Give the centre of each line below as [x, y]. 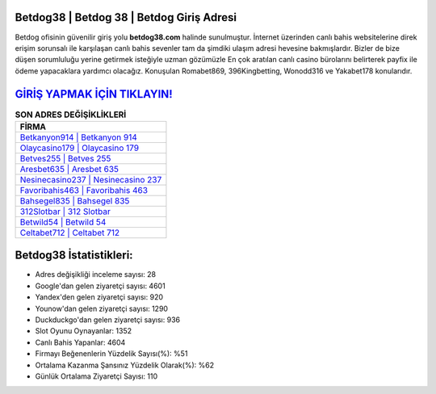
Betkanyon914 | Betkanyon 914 [78, 137]
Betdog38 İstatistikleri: [74, 256]
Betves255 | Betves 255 [65, 158]
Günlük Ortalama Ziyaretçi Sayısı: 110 [96, 376]
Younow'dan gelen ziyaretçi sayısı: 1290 [102, 308]
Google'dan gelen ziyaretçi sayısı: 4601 [100, 286]
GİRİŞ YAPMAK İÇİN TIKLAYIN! [94, 94]
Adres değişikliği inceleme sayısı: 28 [96, 275]
